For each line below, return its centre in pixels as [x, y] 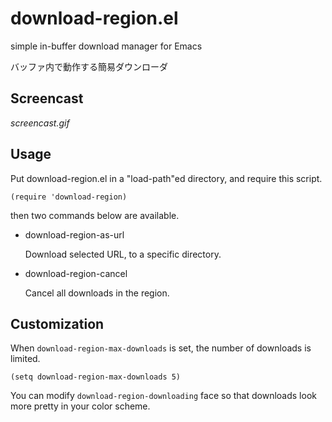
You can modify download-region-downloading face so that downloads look [163, 396]
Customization [57, 323]
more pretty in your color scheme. [80, 406]
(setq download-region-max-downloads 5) [96, 377]
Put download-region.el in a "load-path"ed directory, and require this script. [166, 178]
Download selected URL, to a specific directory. [123, 254]
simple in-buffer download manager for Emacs [106, 46]
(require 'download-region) [69, 197]
